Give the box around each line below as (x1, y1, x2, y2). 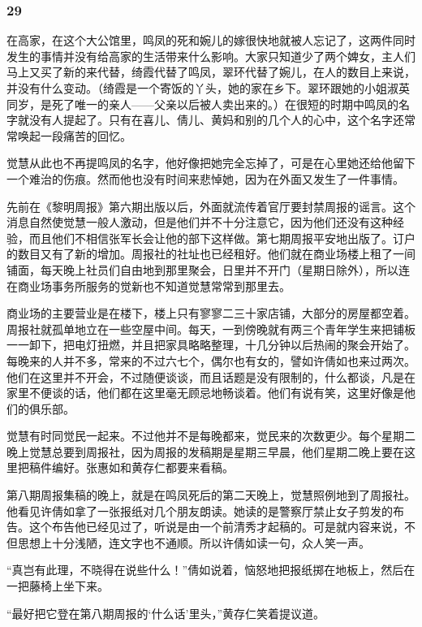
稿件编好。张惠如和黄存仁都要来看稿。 (28, 459, 234, 476)
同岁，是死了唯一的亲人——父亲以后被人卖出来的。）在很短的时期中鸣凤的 (6, 95, 398, 112)
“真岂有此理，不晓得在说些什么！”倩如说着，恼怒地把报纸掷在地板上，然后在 (6, 561, 416, 578)
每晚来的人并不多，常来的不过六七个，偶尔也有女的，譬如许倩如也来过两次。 (6, 352, 416, 369)
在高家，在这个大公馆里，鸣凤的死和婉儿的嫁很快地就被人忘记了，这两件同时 (6, 32, 416, 49)
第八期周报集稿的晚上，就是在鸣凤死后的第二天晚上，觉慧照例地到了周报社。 (6, 486, 416, 504)
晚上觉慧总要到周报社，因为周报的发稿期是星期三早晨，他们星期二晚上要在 (6, 443, 404, 460)
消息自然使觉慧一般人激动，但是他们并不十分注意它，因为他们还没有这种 (6, 214, 393, 231)
